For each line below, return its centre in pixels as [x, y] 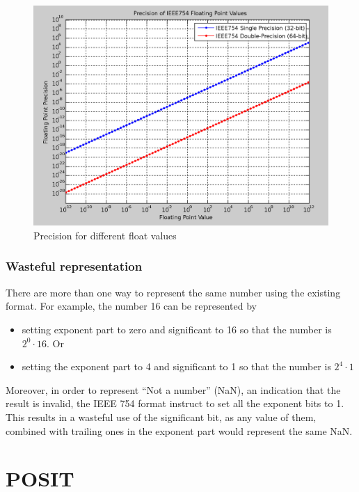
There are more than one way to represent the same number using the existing [173, 292]
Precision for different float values [105, 235]
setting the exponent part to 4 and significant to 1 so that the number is [176, 366]
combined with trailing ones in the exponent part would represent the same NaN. [179, 430]
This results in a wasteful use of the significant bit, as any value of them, [161, 416]
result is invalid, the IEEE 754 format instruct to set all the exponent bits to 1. [175, 403]
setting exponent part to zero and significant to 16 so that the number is [177, 329]
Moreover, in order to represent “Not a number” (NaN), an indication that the [173, 389]
